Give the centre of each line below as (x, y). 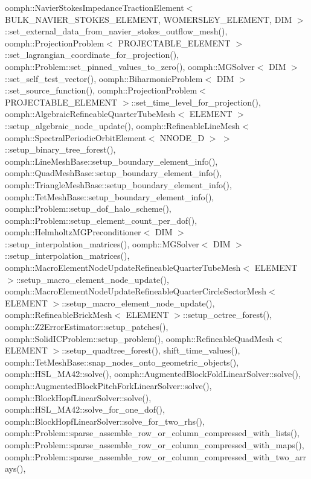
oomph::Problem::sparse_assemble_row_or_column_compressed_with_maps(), (155, 444)
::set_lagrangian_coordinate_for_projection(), (92, 55)
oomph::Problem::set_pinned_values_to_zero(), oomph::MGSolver (130, 66)
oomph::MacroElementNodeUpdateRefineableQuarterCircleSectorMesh (136, 291)
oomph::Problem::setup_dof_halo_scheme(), (88, 208)
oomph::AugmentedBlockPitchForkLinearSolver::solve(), (108, 385)
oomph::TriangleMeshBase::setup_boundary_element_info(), (118, 184)
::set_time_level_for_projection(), (196, 102)
